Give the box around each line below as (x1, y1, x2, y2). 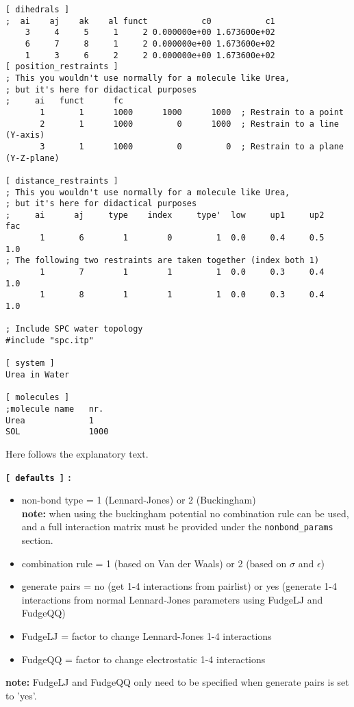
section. (21, 533, 53, 547)
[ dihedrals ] (5, 5, 70, 14)
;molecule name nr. (5, 404, 104, 414)
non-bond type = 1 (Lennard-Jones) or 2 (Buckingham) (21, 493, 256, 507)
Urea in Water (5, 370, 70, 380)
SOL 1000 (5, 427, 109, 437)
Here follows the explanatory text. (5, 446, 149, 460)
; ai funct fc (5, 96, 123, 106)
